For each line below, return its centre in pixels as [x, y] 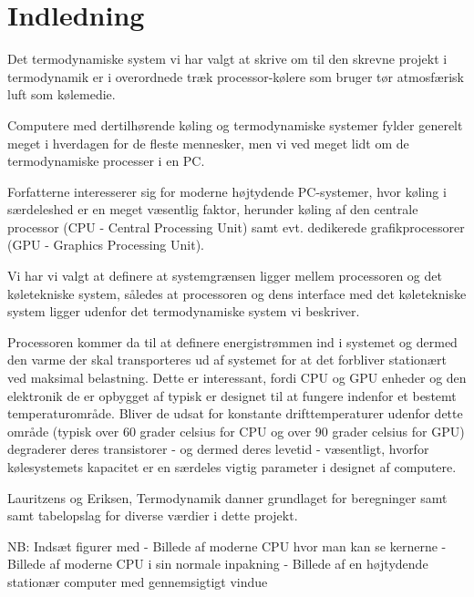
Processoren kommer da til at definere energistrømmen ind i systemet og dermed [232, 341]
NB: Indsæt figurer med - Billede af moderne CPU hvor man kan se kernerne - [227, 546]
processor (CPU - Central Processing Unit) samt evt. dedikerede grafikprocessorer [236, 226]
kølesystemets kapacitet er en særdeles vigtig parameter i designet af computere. [232, 467]
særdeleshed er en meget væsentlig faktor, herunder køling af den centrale [213, 209]
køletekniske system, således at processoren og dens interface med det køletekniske [237, 293]
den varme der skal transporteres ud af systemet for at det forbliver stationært [227, 360]
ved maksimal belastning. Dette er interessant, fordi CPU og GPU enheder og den [237, 378]
